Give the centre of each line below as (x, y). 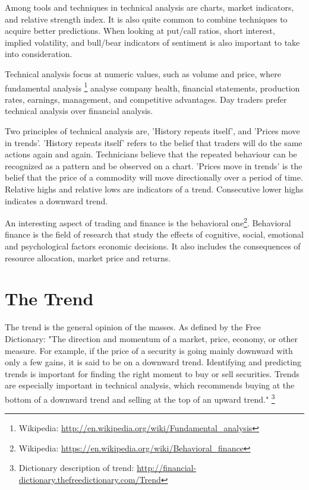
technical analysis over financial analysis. (79, 111)
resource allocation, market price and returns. (88, 257)
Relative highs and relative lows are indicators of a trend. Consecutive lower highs (154, 189)
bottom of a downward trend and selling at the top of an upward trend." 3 (140, 398)
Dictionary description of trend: (76, 468)
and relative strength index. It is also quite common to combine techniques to (146, 19)
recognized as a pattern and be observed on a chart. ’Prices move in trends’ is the (154, 165)
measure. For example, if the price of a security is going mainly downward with (149, 350)
